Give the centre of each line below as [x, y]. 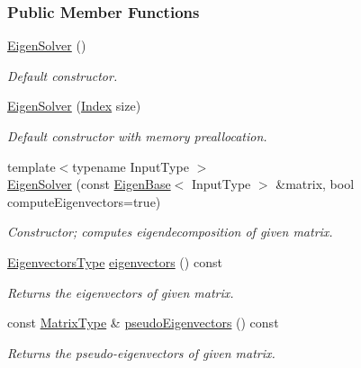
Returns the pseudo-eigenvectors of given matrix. [141, 352]
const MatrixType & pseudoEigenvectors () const [143, 323]
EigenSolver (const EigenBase [89, 184]
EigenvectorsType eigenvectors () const [115, 261]
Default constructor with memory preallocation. [137, 136]
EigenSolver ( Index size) [74, 106]
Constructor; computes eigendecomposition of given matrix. [170, 232]
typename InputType [131, 166]
